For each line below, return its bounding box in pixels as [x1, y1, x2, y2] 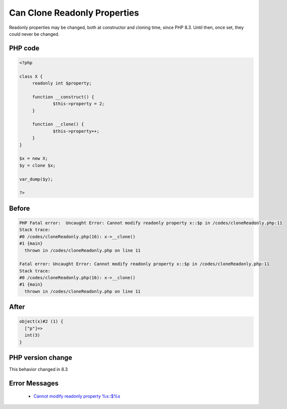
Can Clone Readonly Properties [9, 7, 139, 18]
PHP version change [9, 354, 73, 362]
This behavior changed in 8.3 [9, 366, 68, 372]
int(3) [24, 333, 41, 338]
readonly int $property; [32, 81, 92, 86]
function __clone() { [32, 121, 84, 127]
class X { [19, 73, 43, 79]
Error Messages [9, 379, 59, 387]
